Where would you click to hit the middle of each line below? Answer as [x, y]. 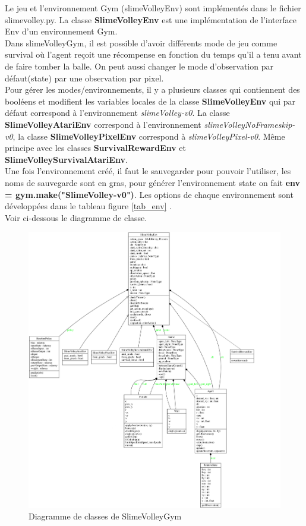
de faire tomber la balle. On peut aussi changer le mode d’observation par [139, 66]
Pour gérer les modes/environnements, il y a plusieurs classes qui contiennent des [152, 89]
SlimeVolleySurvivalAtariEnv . [66, 159]
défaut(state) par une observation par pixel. [84, 78]
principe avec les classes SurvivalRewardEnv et [95, 148]
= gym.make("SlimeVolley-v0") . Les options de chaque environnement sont [149, 194]
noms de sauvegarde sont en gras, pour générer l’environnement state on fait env [153, 182]
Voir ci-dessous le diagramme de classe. [76, 217]
